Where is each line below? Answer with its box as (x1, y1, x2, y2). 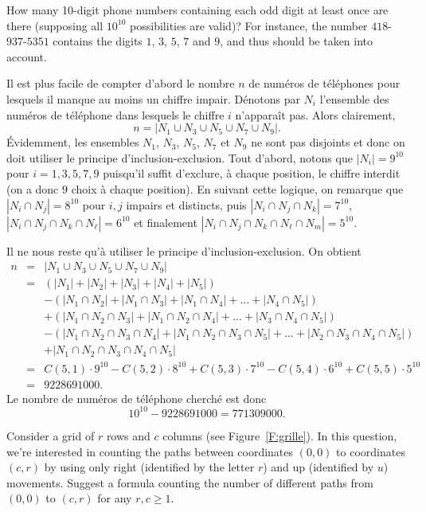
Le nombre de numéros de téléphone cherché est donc (6, 389, 267, 406)
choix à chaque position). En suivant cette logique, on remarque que (71, 180, 404, 197)
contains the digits (53, 33, 143, 49)
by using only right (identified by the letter (44, 459, 255, 475)
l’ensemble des (319, 90, 389, 107)
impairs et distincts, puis (126, 196, 247, 213)
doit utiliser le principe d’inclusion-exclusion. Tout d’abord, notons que (6, 149, 353, 166)
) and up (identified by (263, 459, 374, 475)
